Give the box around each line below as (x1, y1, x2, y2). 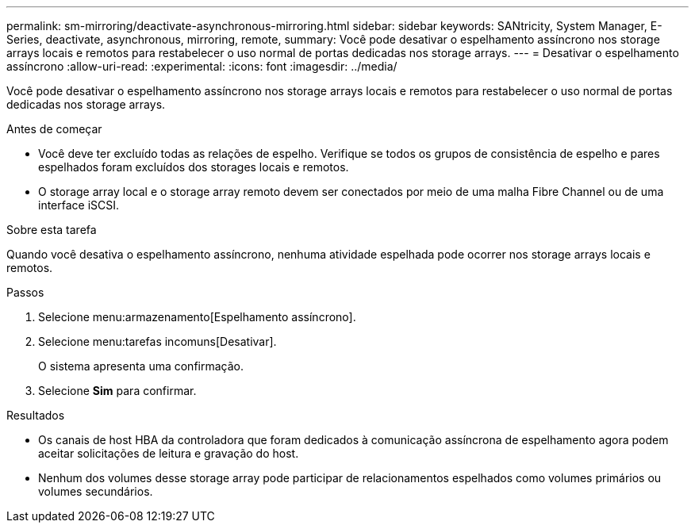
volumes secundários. (38, 485, 153, 498)
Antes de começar (6, 122, 102, 136)
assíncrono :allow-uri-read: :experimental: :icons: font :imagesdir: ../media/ (6, 59, 397, 73)
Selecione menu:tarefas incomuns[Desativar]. (38, 335, 277, 348)
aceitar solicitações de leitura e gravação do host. (38, 447, 299, 460)
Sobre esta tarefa (6, 223, 97, 236)
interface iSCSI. (38, 198, 120, 212)
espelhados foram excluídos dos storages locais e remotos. (38, 160, 349, 174)
